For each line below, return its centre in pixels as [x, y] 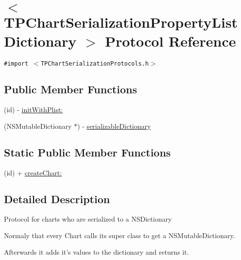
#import [16, 64]
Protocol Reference [171, 41]
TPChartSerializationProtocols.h [95, 64]
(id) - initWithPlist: [34, 110]
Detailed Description [57, 199]
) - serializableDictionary [114, 126]
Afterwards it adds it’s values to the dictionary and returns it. [96, 251]
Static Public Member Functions [87, 152]
